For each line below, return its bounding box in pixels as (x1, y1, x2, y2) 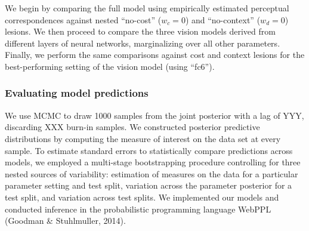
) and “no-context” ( (185, 13, 261, 26)
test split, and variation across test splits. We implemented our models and (5, 190, 279, 203)
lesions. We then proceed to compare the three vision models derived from (5, 25, 276, 38)
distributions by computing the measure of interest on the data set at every (5, 132, 281, 144)
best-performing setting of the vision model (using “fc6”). (5, 60, 215, 72)
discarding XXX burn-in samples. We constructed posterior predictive (5, 121, 260, 133)
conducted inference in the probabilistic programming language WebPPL (5, 202, 271, 215)
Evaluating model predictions (5, 85, 149, 100)
